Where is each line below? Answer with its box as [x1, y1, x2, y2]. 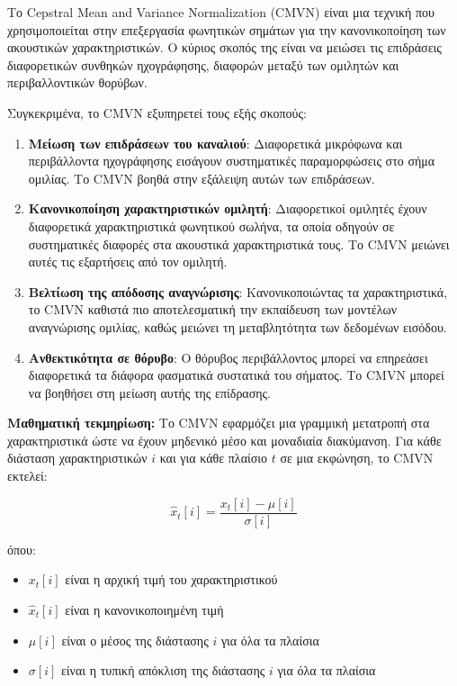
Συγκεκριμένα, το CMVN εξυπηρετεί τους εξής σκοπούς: [7, 103, 307, 122]
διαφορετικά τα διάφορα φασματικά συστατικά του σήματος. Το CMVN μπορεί [28, 366, 444, 384]
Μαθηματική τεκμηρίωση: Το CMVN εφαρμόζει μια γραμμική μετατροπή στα [7, 413, 430, 432]
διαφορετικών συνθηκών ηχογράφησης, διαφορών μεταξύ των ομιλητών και [7, 55, 399, 74]
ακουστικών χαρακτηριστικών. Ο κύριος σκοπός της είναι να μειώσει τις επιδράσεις [7, 38, 442, 57]
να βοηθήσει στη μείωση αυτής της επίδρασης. [28, 383, 272, 402]
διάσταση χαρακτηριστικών [7, 448, 148, 467]
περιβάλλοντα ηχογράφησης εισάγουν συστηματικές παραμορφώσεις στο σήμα [28, 151, 435, 170]
